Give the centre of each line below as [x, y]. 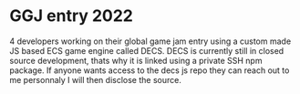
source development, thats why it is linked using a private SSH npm [136, 60]
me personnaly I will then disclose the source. [96, 79]
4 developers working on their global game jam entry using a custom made [150, 41]
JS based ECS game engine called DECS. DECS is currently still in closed [147, 50]
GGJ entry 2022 [72, 16]
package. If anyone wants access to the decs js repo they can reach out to [150, 70]
